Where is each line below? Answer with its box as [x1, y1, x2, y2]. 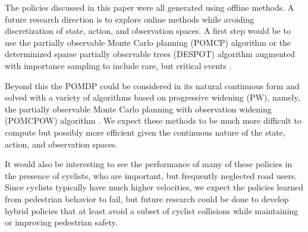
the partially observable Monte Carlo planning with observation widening [5, 102, 272, 115]
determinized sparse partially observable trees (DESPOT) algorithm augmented [5, 48, 296, 60]
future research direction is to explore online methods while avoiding [5, 12, 254, 25]
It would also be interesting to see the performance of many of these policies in [5, 158, 293, 170]
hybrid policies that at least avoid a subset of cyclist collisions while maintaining [5, 204, 298, 217]
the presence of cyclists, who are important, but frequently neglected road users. [5, 169, 297, 181]
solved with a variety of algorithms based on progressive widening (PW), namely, [5, 91, 300, 104]
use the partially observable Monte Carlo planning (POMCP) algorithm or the [5, 36, 291, 48]
